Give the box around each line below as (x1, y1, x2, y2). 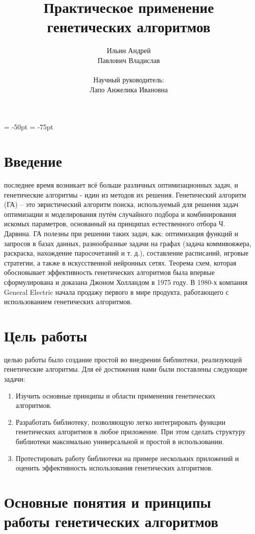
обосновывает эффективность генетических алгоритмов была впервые (4, 267, 215, 277)
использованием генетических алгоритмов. (4, 296, 132, 307)
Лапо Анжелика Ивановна (90, 84, 168, 94)
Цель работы (4, 325, 87, 345)
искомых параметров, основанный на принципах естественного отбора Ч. (4, 218, 225, 229)
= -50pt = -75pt (4, 122, 53, 132)
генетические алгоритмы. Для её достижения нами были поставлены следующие (4, 364, 248, 374)
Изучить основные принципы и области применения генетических (15, 390, 215, 400)
